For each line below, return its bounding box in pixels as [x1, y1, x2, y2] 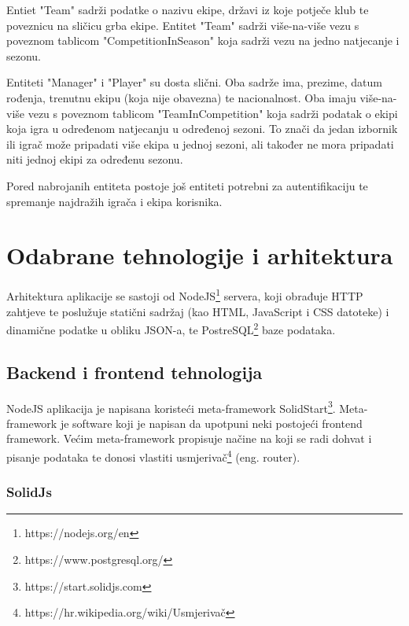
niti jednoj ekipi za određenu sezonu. [6, 151, 183, 168]
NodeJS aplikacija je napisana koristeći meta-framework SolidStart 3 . [6, 397, 336, 416]
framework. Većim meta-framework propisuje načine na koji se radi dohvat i [6, 430, 372, 447]
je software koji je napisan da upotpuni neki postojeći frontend [60, 414, 363, 431]
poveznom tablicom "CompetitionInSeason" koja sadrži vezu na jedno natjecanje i [6, 32, 400, 49]
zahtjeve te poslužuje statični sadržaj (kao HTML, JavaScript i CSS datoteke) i [6, 303, 389, 319]
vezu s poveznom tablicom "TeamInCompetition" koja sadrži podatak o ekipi [28, 105, 398, 121]
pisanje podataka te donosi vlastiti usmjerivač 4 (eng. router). [6, 446, 300, 465]
